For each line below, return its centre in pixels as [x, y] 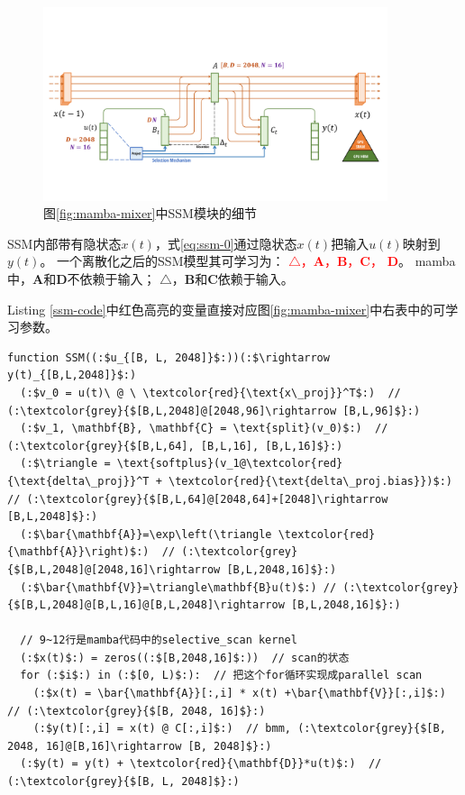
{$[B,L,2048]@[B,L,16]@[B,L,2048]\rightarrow [146, 605]
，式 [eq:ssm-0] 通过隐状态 [226, 243]
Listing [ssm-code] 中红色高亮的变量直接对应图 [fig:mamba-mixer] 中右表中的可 [227, 309]
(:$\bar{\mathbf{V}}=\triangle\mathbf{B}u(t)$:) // [178, 587]
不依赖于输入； [111, 279]
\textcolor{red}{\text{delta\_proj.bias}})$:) [310, 481]
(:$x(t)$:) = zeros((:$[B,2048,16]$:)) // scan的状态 [185, 658]
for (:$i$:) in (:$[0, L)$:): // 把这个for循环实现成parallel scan [221, 676]
